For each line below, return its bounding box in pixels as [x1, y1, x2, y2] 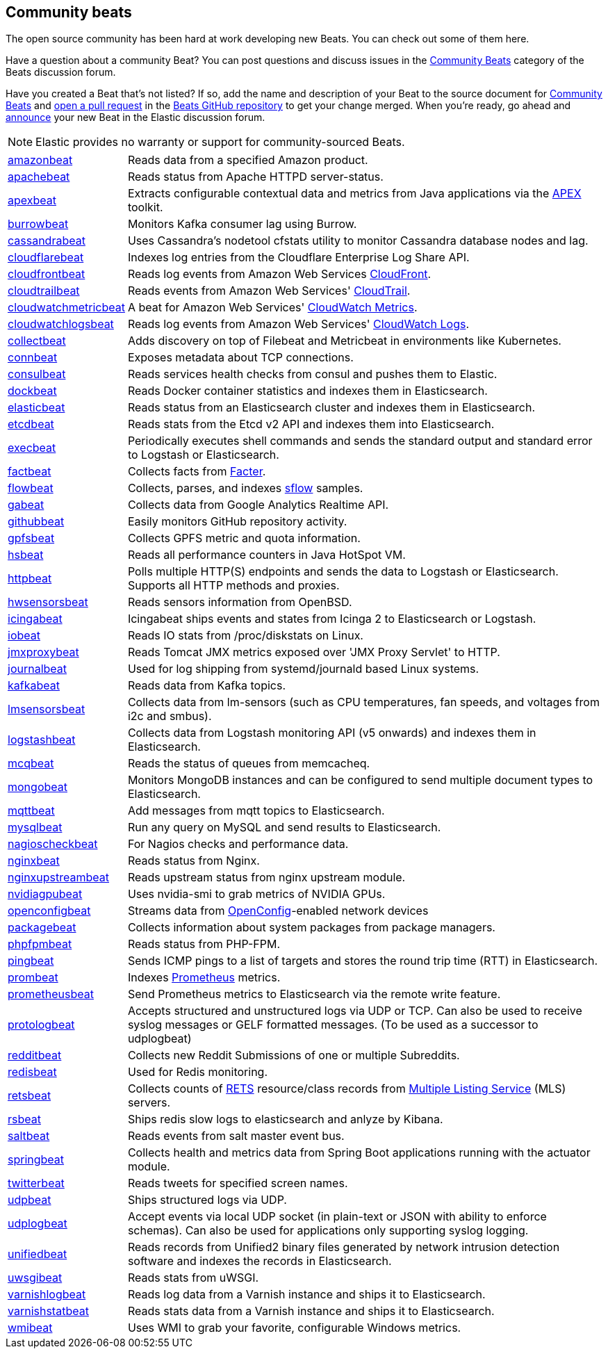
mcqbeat [8, 756, 54, 771]
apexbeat [8, 193, 56, 208]
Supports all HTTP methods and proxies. [127, 578, 340, 593]
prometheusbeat [8, 987, 94, 1002]
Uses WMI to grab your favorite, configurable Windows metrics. [127, 1321, 461, 1335]
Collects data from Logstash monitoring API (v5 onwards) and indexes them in [127, 726, 536, 740]
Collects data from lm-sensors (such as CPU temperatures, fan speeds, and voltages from [127, 695, 600, 710]
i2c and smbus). [127, 709, 212, 724]
